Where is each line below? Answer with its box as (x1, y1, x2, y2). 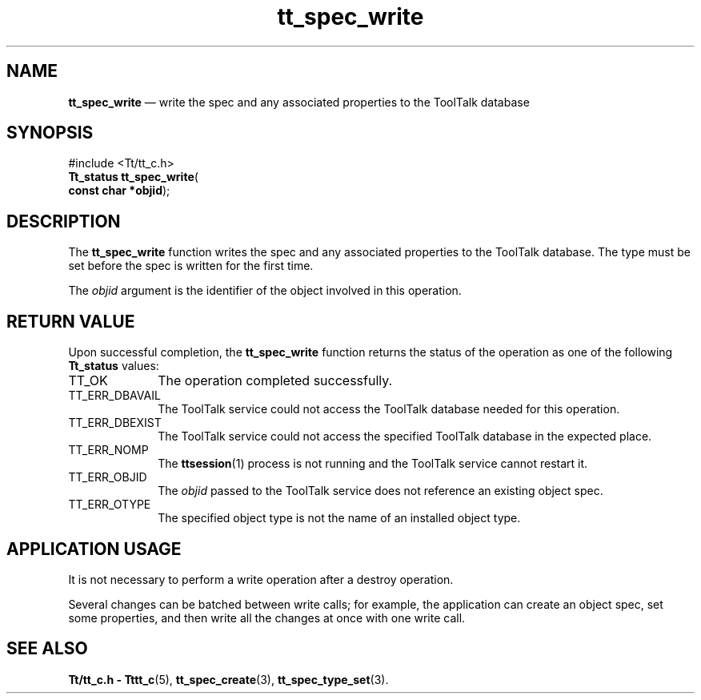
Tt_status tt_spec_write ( (68, 170, 198, 184)
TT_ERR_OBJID (68, 470, 147, 485)
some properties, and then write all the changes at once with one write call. (68, 610, 466, 625)
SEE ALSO (6, 638, 88, 659)
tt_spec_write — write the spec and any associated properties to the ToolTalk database (68, 95, 530, 109)
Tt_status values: (68, 359, 159, 373)
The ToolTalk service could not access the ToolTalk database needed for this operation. (158, 402, 620, 416)
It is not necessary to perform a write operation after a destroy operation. (68, 572, 454, 586)
